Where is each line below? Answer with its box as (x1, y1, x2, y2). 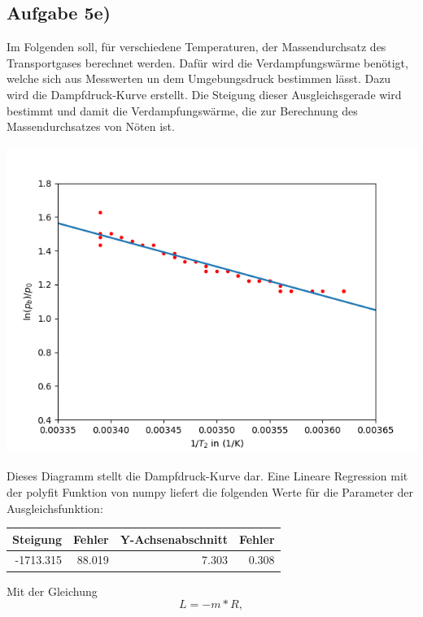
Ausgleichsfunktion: (7, 499, 103, 516)
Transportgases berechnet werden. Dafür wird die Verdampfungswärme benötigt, (7, 54, 408, 71)
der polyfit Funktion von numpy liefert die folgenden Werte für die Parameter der (7, 483, 414, 500)
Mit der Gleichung (7, 582, 98, 599)
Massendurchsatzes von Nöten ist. (7, 118, 175, 135)
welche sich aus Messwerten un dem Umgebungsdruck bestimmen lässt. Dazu (7, 70, 391, 87)
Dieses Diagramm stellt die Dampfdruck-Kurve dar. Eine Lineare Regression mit (7, 467, 408, 484)
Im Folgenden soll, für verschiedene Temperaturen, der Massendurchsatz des (7, 38, 386, 55)
